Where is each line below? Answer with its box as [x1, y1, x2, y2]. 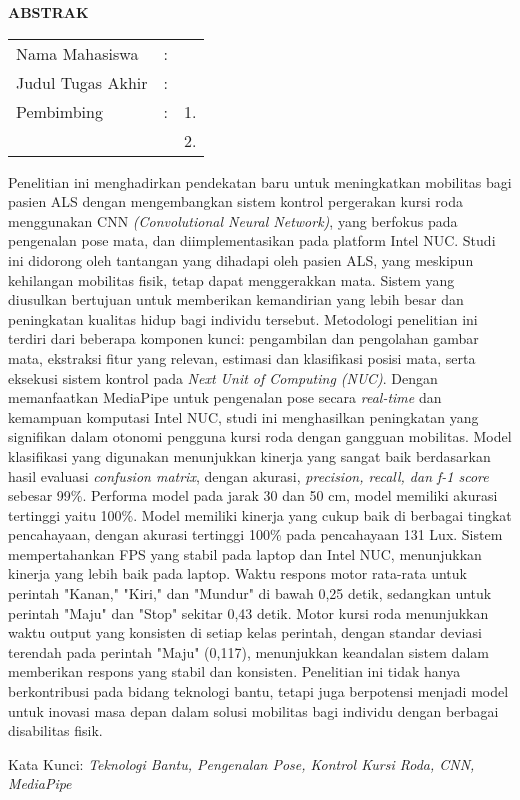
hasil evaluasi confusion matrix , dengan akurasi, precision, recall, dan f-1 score [8, 465, 489, 486]
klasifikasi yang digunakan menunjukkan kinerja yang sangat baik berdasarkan [8, 445, 491, 466]
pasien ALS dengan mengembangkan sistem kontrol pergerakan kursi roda [8, 191, 463, 212]
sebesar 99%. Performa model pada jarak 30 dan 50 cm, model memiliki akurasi [8, 485, 498, 506]
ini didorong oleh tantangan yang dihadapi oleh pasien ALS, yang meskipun [8, 249, 474, 270]
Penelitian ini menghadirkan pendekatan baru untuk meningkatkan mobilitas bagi [8, 171, 512, 192]
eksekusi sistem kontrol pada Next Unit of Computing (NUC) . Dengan [8, 367, 438, 388]
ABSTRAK [8, 2, 89, 22]
